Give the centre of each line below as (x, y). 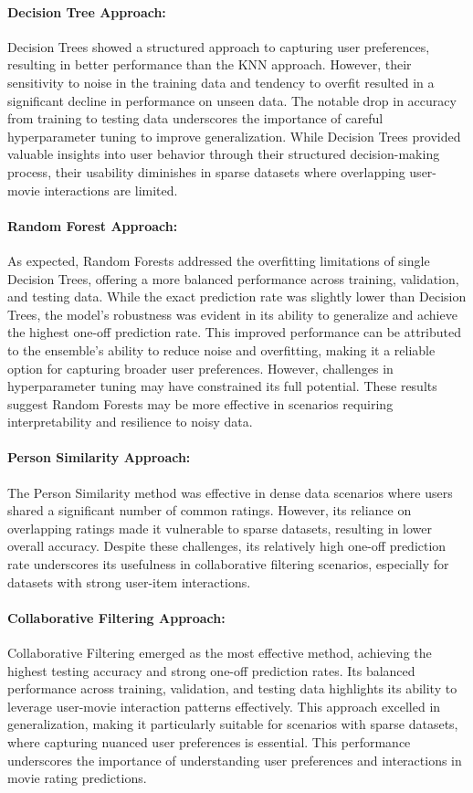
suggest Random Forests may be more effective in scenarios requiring (200, 403)
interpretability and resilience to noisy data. (130, 422)
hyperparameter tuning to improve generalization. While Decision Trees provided (234, 136)
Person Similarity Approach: (99, 457)
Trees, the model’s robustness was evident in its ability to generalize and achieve (232, 314)
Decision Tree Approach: (87, 11)
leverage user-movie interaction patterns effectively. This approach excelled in (224, 706)
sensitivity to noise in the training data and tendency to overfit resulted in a (221, 82)
